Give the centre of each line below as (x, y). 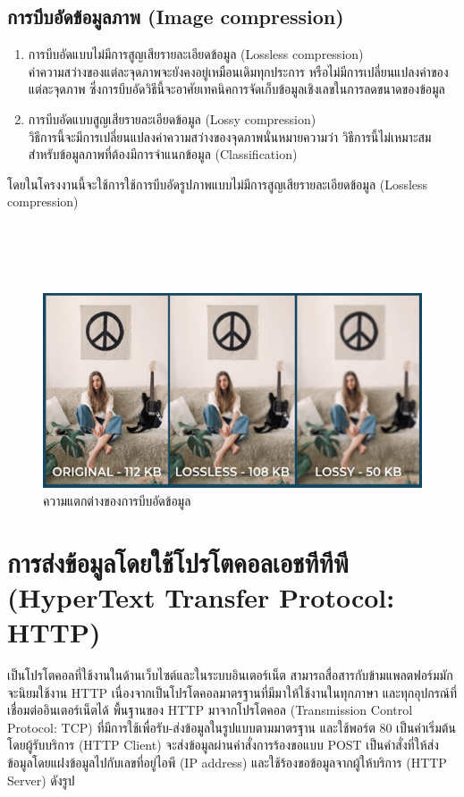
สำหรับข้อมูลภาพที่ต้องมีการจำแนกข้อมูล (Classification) (163, 154)
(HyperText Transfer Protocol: (201, 596)
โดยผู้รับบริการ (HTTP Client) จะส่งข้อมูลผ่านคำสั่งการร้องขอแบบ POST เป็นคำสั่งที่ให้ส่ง (223, 745)
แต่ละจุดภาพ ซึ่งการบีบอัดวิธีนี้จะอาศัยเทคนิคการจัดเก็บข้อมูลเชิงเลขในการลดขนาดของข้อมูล (236, 89)
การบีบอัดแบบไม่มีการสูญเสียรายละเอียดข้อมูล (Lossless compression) (196, 54)
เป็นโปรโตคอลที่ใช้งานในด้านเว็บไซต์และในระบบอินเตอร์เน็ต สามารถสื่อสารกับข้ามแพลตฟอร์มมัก (230, 675)
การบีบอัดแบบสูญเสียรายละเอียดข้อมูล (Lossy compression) (172, 118)
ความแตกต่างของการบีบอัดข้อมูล (117, 500)
